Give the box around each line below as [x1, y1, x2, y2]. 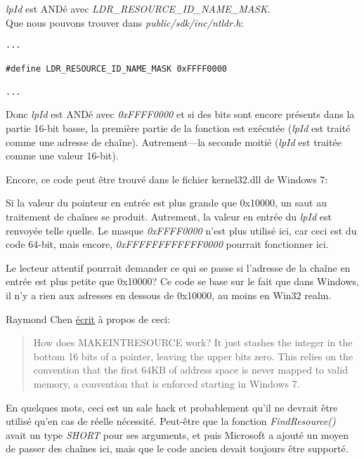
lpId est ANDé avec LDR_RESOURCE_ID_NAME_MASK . [6, 1, 271, 15]
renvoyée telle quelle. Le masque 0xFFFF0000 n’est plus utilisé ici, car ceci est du [6, 223, 357, 237]
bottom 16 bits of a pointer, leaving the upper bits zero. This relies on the [33, 348, 353, 363]
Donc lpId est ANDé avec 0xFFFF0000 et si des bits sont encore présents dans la [6, 107, 355, 121]
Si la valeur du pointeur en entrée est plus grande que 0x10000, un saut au [6, 195, 327, 210]
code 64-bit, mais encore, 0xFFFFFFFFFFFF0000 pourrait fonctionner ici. [6, 237, 329, 251]
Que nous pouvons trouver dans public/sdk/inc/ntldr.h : [6, 15, 244, 29]
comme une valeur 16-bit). [6, 148, 119, 163]
